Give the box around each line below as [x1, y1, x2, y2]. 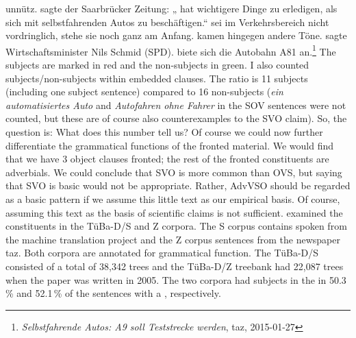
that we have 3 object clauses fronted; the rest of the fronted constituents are [5, 152, 329, 166]
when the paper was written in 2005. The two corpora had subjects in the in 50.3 [5, 272, 346, 287]
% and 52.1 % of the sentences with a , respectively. [5, 286, 221, 300]
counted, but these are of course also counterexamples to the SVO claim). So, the [5, 111, 347, 125]
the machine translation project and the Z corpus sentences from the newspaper [5, 232, 341, 246]
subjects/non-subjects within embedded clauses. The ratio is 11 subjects [5, 71, 308, 85]
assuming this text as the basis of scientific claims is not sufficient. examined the [5, 205, 343, 219]
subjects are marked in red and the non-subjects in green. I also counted [5, 58, 309, 72]
